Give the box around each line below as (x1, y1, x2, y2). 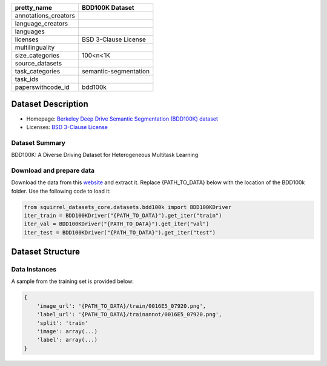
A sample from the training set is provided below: (11, 278, 134, 285)
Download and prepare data (11, 166, 95, 175)
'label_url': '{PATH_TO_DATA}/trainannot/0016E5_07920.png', (36, 311, 222, 318)
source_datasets (15, 59, 62, 67)
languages (15, 27, 45, 36)
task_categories (15, 67, 61, 75)
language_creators (15, 19, 68, 27)
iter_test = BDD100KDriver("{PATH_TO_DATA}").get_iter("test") (24, 229, 216, 236)
